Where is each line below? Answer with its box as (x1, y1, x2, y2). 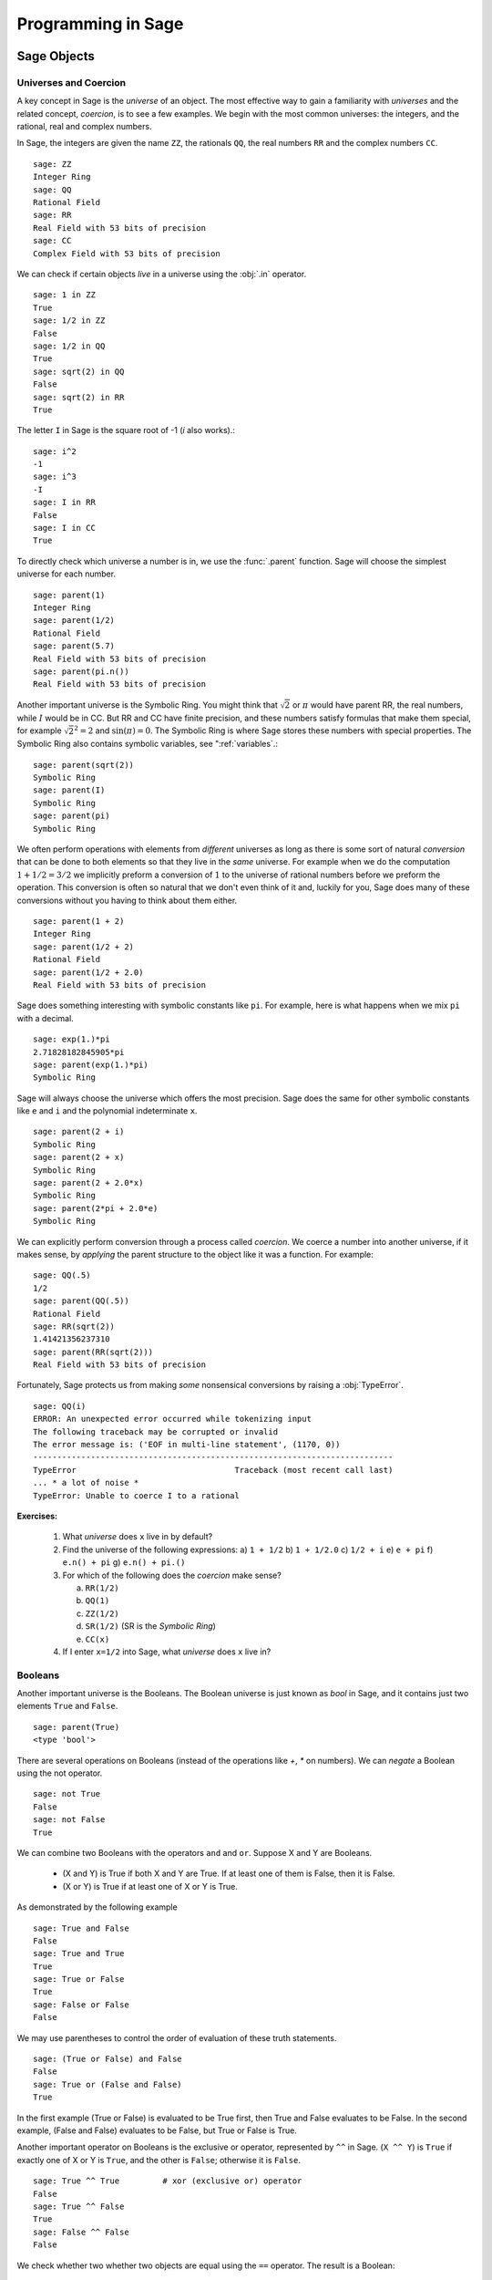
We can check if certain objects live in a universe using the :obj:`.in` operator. (16, 269, 307, 279)
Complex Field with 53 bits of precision (33, 248, 220, 259)
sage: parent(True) (33, 1722, 120, 1732)
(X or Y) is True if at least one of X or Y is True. (62, 1881, 239, 1891)
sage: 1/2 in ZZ (33, 316, 106, 326)
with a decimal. (16, 1012, 75, 1023)
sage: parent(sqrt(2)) (33, 760, 135, 770)
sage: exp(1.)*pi (33, 1034, 110, 1044)
